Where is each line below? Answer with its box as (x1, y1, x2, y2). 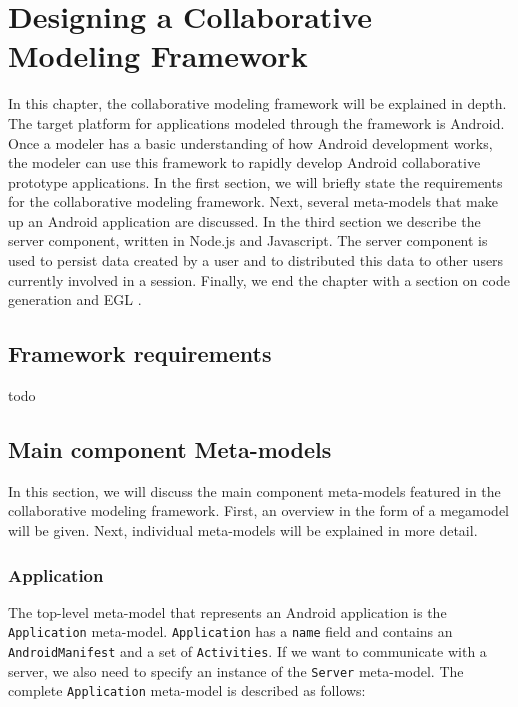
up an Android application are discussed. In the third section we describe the (8, 210, 481, 231)
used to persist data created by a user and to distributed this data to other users (8, 250, 504, 271)
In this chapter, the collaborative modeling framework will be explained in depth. (8, 93, 507, 114)
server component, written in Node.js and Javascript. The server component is (8, 230, 488, 251)
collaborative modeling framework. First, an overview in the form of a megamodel (8, 500, 510, 521)
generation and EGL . (8, 289, 142, 310)
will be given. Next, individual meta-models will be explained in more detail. (8, 520, 478, 541)
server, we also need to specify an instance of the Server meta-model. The (8, 660, 464, 681)
